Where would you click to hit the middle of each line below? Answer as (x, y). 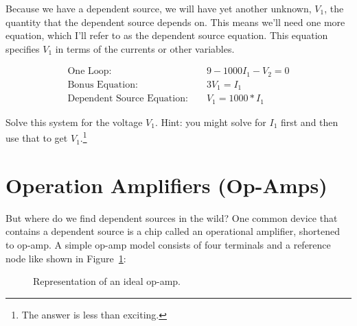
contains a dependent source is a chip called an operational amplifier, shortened (173, 231)
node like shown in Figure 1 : (66, 258)
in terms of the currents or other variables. (145, 48)
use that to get (37, 138)
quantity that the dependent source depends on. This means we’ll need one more (175, 22)
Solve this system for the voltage (74, 122)
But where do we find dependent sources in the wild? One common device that (172, 217)
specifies (23, 48)
